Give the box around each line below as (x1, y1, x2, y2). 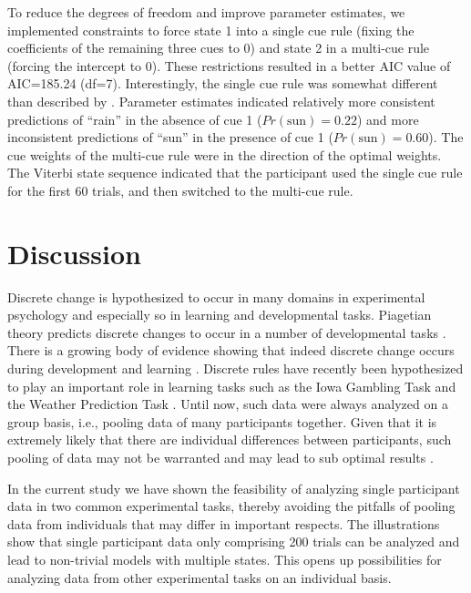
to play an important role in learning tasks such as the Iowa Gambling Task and (7, 376, 456, 395)
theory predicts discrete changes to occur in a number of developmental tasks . (7, 322, 446, 342)
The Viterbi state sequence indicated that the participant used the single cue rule (7, 163, 463, 182)
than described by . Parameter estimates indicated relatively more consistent (7, 91, 435, 110)
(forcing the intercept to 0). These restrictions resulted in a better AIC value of (7, 56, 451, 75)
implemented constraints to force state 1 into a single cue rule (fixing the (7, 20, 415, 39)
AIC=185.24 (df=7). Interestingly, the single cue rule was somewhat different (7, 74, 438, 93)
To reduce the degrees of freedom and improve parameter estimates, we (7, 3, 405, 21)
